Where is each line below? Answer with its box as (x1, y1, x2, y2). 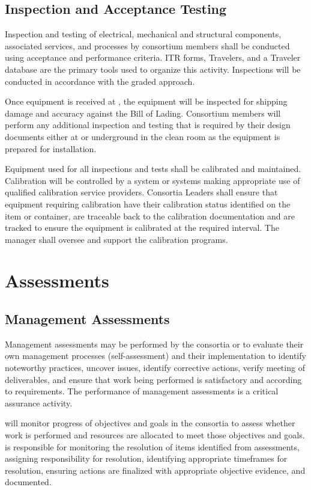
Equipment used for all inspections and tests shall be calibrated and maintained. (5, 162, 301, 175)
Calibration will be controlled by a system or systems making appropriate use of (5, 174, 300, 186)
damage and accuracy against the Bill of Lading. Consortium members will (5, 106, 281, 119)
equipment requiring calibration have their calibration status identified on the (5, 197, 291, 210)
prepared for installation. (5, 142, 97, 155)
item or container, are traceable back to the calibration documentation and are (5, 209, 295, 222)
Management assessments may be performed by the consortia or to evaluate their (5, 337, 304, 350)
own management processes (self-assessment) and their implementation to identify (5, 349, 306, 362)
